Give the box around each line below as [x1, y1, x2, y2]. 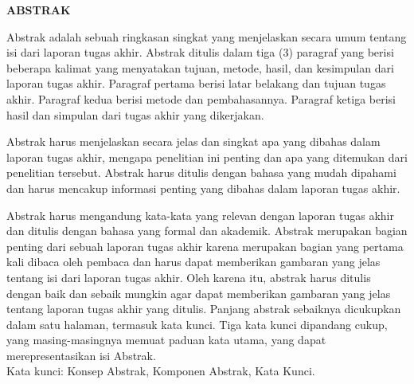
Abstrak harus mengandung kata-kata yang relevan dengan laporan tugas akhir [6, 206, 394, 223]
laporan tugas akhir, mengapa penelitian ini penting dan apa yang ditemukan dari [6, 148, 408, 165]
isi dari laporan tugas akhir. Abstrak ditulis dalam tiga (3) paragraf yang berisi [6, 44, 394, 61]
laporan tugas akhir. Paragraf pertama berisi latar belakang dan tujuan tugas [6, 75, 386, 92]
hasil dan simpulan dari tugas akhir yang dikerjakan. [6, 106, 264, 123]
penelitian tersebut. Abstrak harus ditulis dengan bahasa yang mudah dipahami [6, 164, 396, 181]
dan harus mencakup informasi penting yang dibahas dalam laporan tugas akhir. [6, 179, 400, 196]
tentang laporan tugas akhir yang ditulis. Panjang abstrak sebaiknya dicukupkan [6, 300, 401, 317]
